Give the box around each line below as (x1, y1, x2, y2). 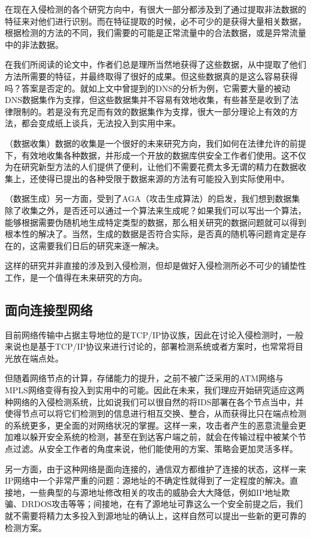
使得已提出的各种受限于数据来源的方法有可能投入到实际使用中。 (38, 172, 289, 184)
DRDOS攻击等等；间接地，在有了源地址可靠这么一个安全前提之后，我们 (21, 497, 303, 510)
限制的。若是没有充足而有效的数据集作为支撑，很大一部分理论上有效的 (13, 105, 289, 117)
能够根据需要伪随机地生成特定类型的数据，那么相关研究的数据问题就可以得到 (5, 216, 306, 228)
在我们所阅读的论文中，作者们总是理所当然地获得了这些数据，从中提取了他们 (5, 58, 306, 71)
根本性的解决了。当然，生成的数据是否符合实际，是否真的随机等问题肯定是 (5, 227, 298, 240)
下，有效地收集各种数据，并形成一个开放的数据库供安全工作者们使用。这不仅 (5, 148, 306, 161)
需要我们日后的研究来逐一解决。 (38, 239, 164, 251)
